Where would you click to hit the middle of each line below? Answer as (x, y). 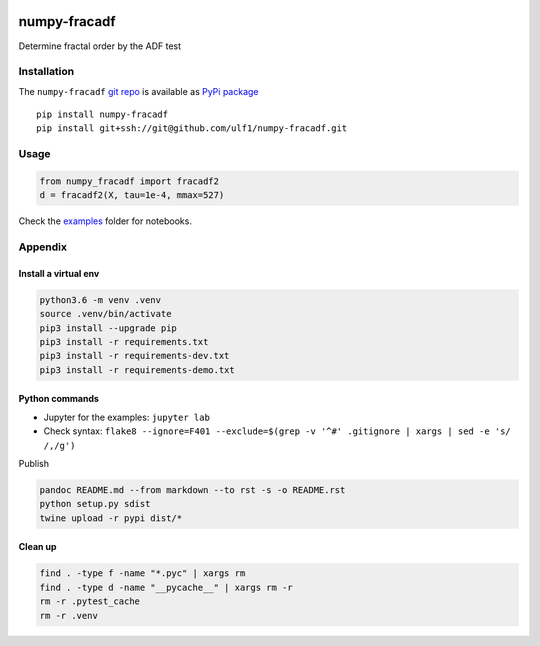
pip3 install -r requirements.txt (124, 342)
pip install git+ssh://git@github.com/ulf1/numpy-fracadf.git (192, 128)
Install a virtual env (59, 273)
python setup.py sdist (95, 504)
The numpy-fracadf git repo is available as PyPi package (138, 91)
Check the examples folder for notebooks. (105, 221)
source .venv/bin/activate (105, 314)
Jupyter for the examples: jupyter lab (126, 417)
